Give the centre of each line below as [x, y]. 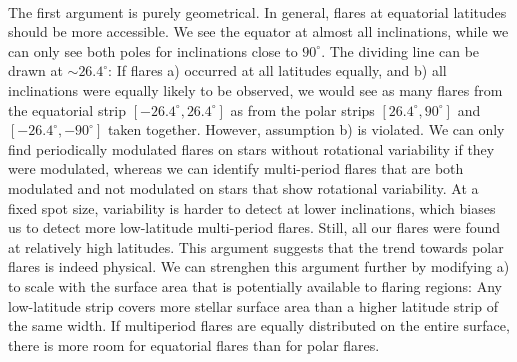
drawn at [35, 70]
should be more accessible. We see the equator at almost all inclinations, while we [258, 31]
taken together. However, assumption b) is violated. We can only [306, 129]
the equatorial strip [67, 109]
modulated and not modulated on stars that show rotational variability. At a [243, 187]
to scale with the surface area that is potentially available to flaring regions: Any [255, 285]
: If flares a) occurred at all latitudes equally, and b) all [277, 70]
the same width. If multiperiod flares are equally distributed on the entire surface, [259, 325]
